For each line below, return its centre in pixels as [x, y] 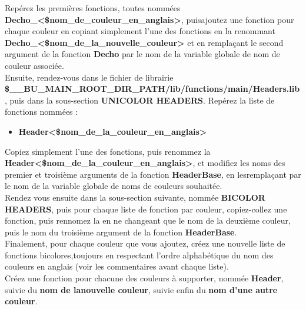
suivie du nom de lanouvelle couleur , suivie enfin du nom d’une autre [141, 289]
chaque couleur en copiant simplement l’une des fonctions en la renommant [140, 31]
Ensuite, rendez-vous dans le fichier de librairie [89, 77]
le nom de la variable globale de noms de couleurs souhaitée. [114, 186]
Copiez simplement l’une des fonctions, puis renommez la [108, 151]
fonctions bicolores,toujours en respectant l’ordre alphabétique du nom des [139, 255]
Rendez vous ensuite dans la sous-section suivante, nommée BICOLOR [135, 197]
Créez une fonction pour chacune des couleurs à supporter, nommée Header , [144, 278]
